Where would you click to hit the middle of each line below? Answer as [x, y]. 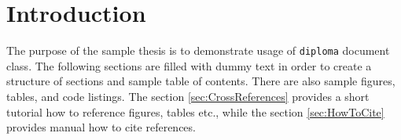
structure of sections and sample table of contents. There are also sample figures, [201, 81]
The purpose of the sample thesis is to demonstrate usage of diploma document [198, 50]
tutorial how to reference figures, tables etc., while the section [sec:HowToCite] [195, 111]
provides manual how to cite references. [101, 127]
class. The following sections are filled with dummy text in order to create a [189, 65]
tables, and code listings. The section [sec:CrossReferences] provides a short [188, 96]
